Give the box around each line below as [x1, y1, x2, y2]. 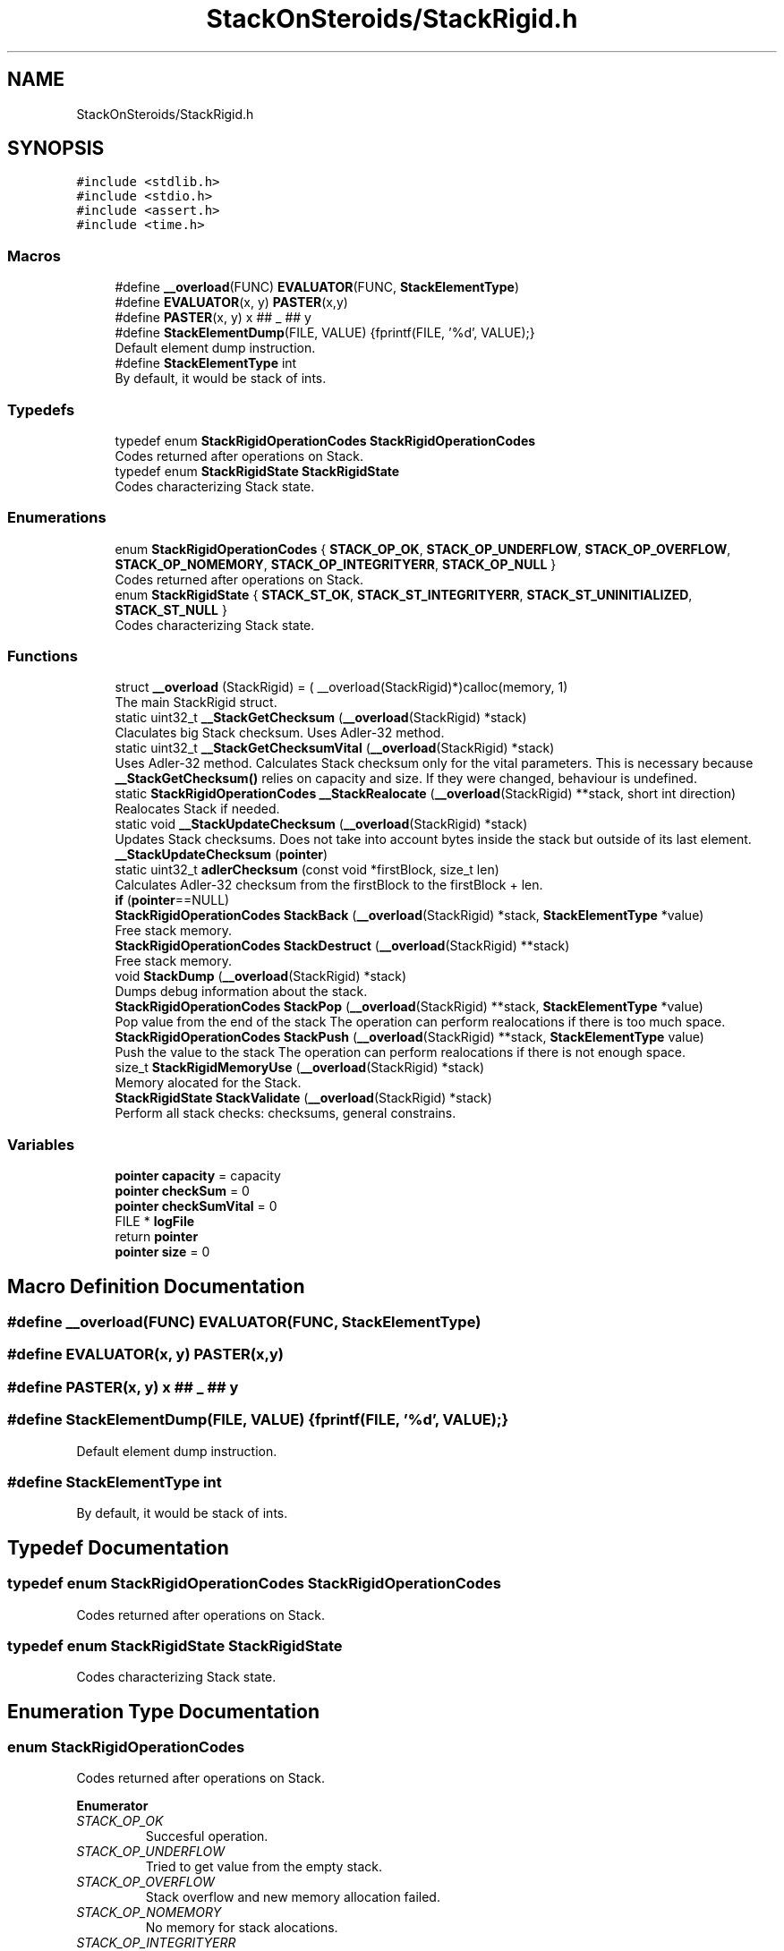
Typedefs [7, 400, 75, 419]
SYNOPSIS [7, 137, 105, 160]
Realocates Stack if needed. [115, 801, 280, 817]
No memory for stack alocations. [145, 1920, 338, 1936]
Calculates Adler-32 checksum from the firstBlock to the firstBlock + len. [115, 877, 543, 893]
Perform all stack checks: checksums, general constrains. [115, 1105, 456, 1121]
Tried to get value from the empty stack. [145, 1859, 383, 1875]
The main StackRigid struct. [115, 694, 277, 711]
